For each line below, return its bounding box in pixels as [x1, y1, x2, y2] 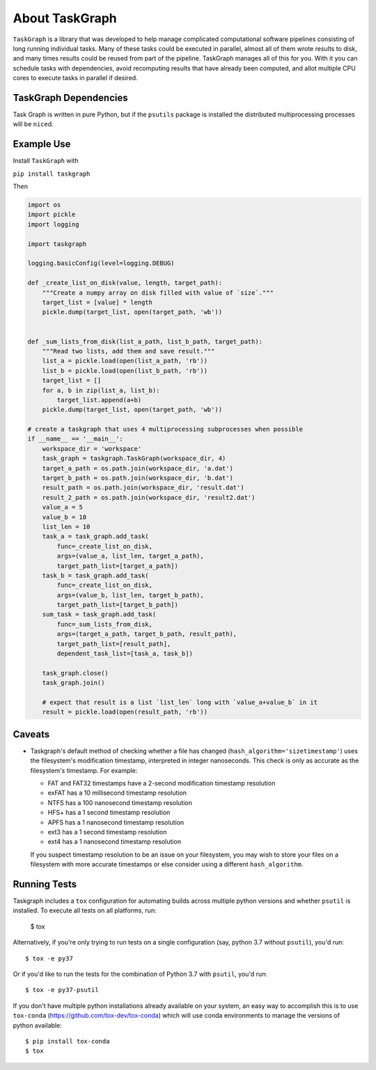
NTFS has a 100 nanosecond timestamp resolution [47, 798, 193, 807]
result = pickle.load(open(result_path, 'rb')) [42, 708, 208, 716]
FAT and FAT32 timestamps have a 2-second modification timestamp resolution [47, 779, 276, 788]
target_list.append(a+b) [56, 396, 142, 404]
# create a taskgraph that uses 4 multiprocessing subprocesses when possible [27, 425, 303, 434]
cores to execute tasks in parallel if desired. [13, 74, 139, 82]
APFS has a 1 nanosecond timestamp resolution [47, 818, 185, 826]
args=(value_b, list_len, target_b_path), [56, 591, 205, 599]
